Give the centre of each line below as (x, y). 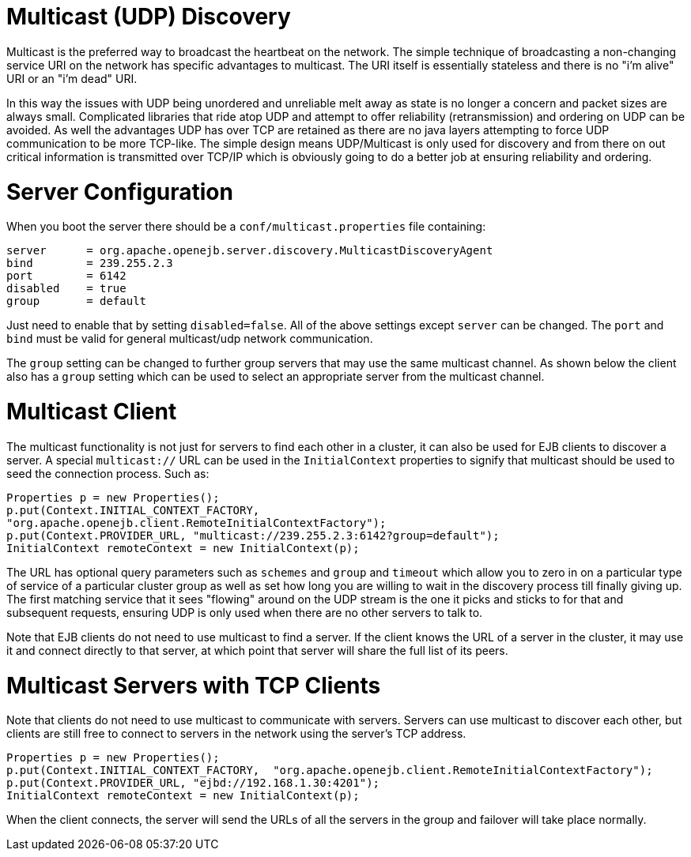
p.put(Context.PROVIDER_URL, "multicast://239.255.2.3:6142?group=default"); (253, 535)
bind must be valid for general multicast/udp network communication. (190, 339)
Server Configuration (120, 192)
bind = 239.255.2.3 (90, 263)
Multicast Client (92, 412)
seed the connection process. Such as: (108, 473)
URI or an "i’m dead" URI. (72, 78)
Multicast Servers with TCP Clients (194, 685)
